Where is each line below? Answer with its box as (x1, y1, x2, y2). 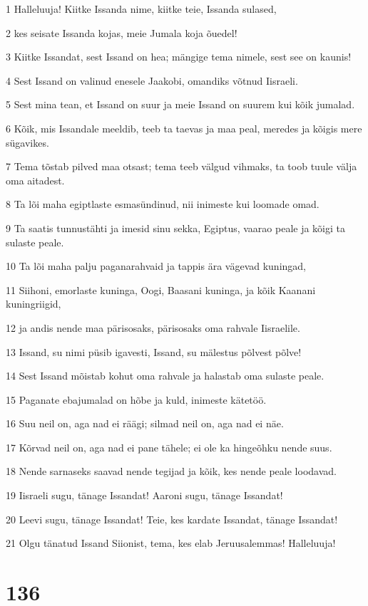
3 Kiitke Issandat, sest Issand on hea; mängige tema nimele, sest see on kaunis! (6, 49, 352, 64)
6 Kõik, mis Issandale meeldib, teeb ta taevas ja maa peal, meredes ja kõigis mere (6, 120, 362, 135)
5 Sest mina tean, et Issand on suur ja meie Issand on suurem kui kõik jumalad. (6, 97, 355, 112)
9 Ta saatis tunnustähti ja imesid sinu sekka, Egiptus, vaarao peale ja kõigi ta (6, 220, 345, 235)
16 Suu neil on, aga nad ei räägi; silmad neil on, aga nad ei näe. (6, 416, 284, 431)
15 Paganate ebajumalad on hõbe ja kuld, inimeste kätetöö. (6, 392, 267, 407)
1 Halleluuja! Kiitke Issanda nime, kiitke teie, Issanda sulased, (6, 1, 277, 16)
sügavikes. (6, 135, 49, 150)
